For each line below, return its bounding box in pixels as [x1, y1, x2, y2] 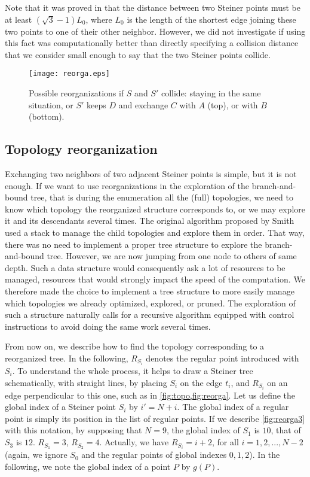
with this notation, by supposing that [5, 424, 142, 436]
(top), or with [207, 98, 258, 111]
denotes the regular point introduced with [146, 351, 299, 364]
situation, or [29, 98, 73, 111]
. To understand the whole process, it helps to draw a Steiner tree [12, 364, 253, 377]
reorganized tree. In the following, [5, 351, 128, 364]
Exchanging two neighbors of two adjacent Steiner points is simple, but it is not [5, 168, 297, 180]
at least [5, 13, 32, 25]
